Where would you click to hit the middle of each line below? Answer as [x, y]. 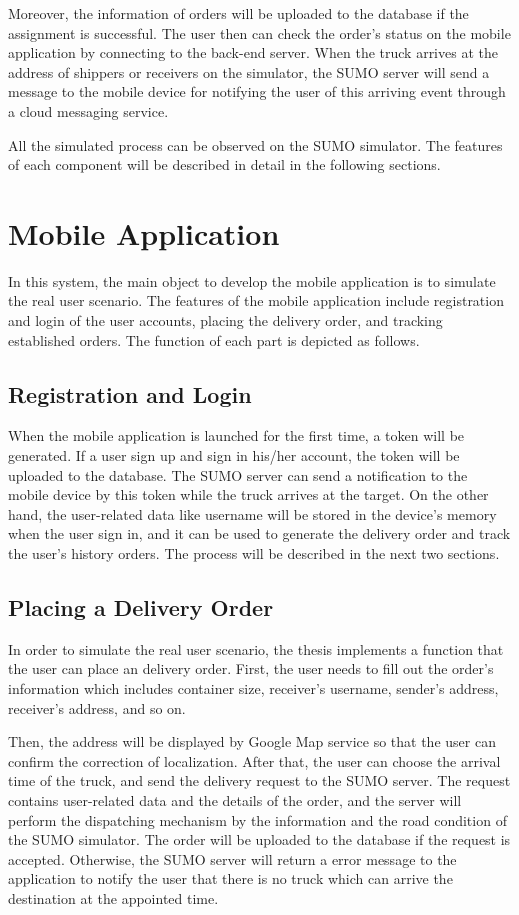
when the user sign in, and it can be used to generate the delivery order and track [259, 533]
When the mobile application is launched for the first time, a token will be [236, 435]
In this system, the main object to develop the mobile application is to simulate [252, 280]
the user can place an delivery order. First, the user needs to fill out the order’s [251, 668]
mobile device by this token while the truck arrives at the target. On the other [248, 494]
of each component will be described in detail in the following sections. [224, 164]
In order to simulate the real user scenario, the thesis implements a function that [256, 648]
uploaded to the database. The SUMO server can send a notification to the [238, 474]
